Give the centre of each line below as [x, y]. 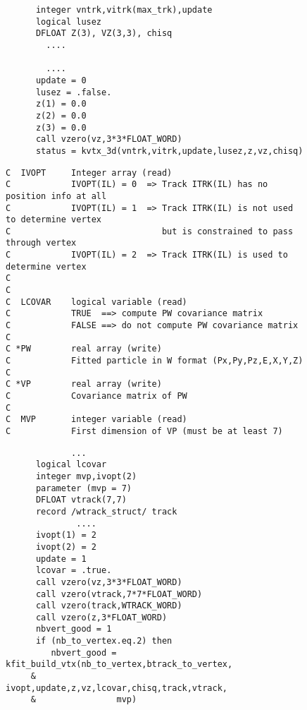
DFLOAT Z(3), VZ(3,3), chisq [104, 34]
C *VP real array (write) [84, 384]
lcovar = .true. [74, 571]
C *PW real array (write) [84, 349]
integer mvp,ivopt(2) [86, 476]
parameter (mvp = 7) [83, 488]
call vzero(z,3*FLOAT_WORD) [101, 617]
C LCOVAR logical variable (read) [96, 302]
